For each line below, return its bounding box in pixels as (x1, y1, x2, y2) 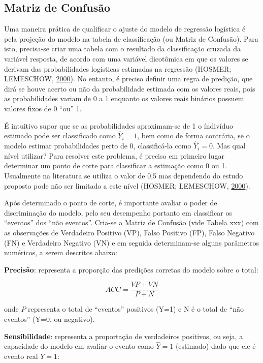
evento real (4, 350, 38, 361)
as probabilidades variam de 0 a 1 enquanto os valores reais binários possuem (4, 93, 244, 104)
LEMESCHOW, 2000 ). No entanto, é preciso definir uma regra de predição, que (4, 73, 253, 84)
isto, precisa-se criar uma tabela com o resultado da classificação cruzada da (4, 43, 241, 54)
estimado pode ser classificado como (4, 130, 116, 141)
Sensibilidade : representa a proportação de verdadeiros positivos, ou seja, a (4, 330, 243, 341)
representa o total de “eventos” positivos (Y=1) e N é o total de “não (28, 304, 244, 314)
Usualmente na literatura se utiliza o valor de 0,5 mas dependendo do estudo (4, 170, 243, 180)
